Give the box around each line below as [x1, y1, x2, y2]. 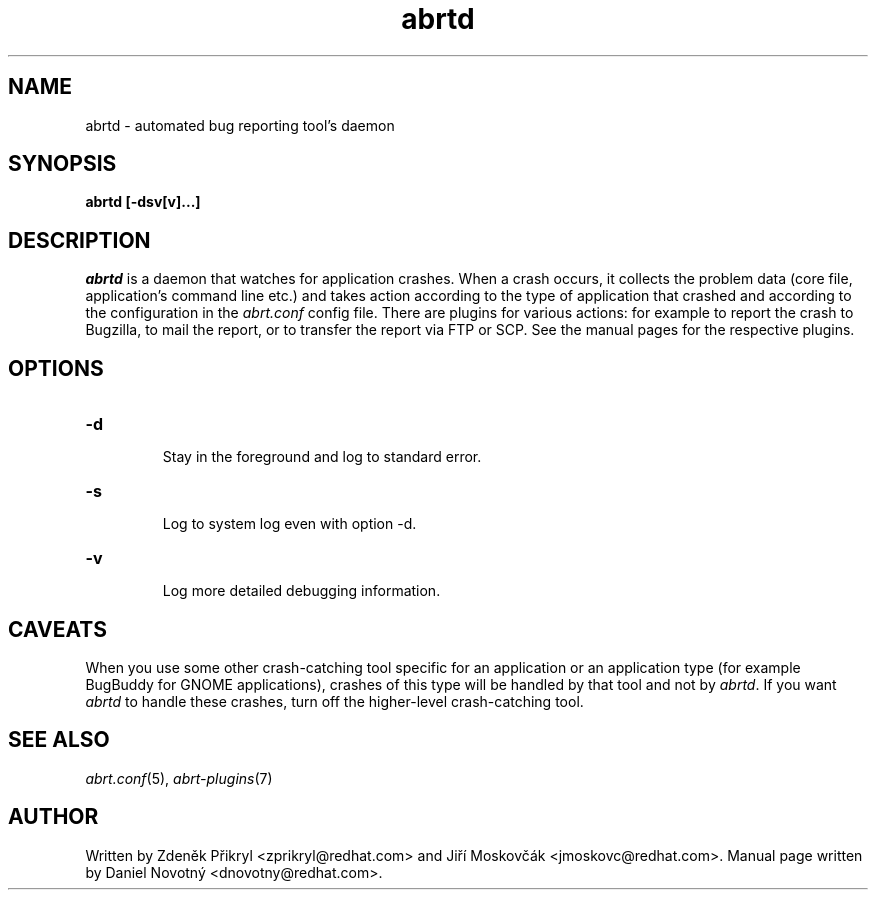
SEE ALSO [8, 727, 110, 753]
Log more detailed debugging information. [162, 582, 441, 600]
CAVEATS [8, 616, 107, 642]
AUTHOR [8, 804, 99, 830]
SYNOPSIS [8, 151, 117, 177]
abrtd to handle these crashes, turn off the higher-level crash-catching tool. [85, 692, 584, 710]
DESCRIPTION [8, 227, 151, 253]
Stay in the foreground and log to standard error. [162, 448, 482, 466]
